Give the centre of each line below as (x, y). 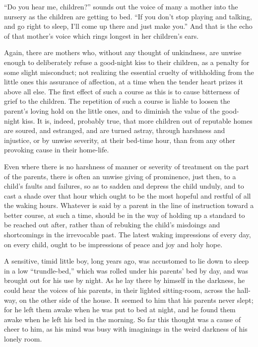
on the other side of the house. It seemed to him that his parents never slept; (136, 300)
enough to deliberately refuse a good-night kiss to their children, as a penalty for (127, 62)
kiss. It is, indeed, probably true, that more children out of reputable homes (137, 120)
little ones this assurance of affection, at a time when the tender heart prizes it (124, 82)
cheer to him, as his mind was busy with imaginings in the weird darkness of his (126, 329)
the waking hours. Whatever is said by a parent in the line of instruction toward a (129, 205)
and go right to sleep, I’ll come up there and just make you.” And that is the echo (128, 26)
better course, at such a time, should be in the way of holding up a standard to (125, 215)
